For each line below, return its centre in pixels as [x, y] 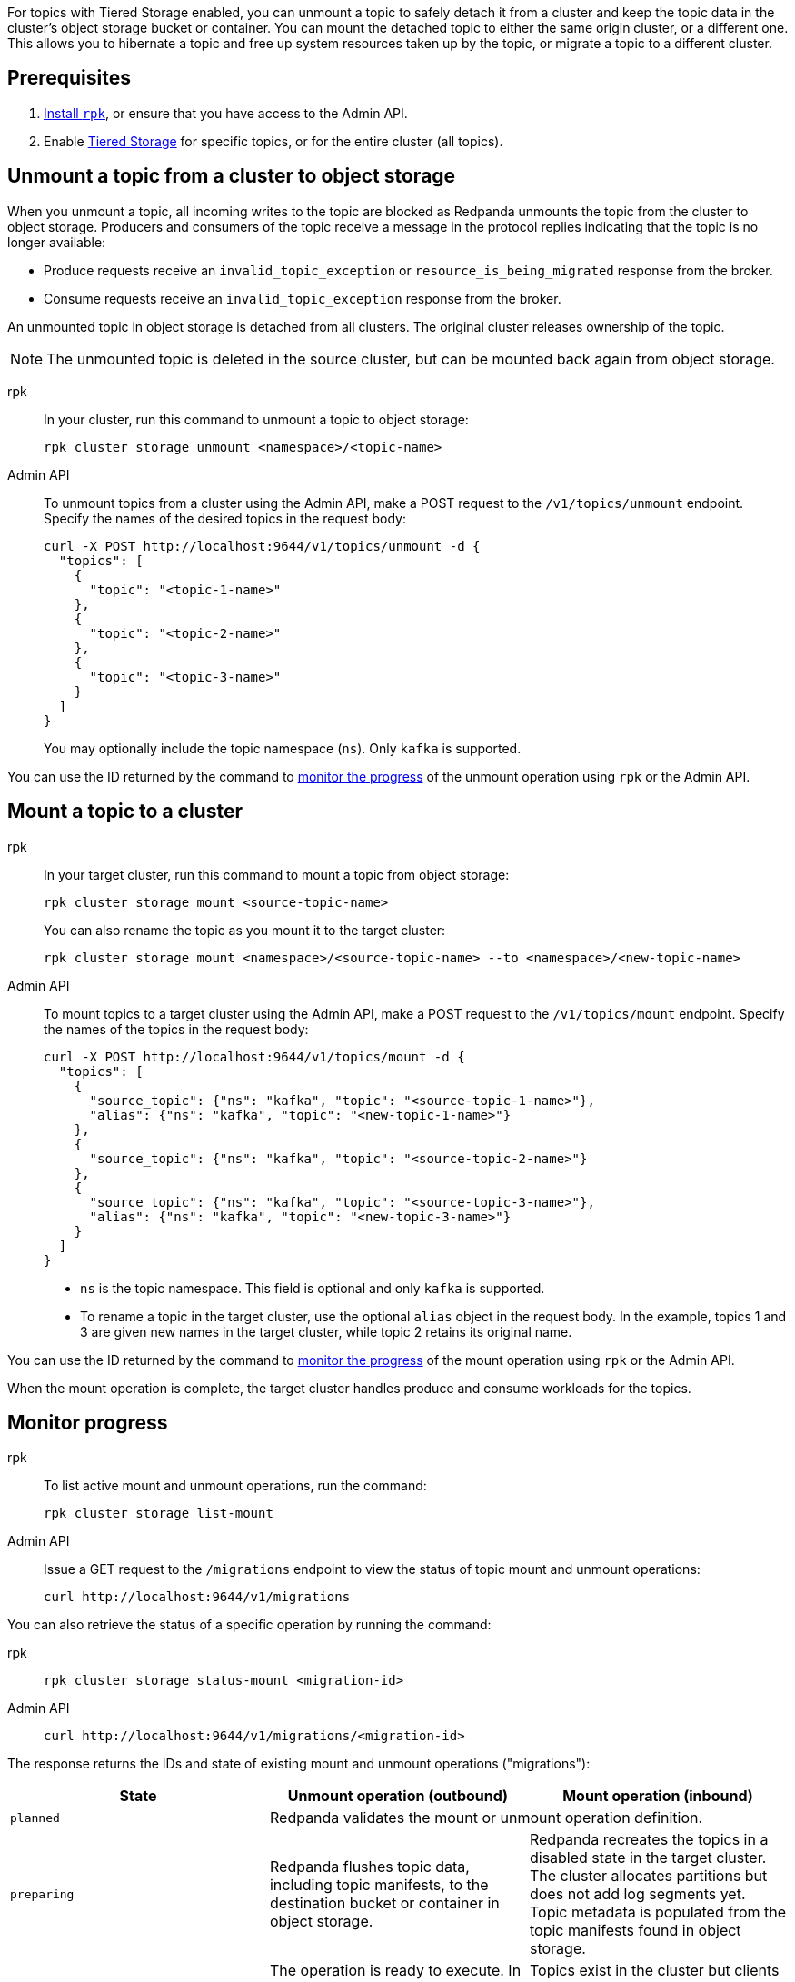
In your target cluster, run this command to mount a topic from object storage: [277, 874]
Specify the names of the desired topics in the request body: [225, 518]
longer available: [57, 242]
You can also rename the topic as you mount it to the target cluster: [245, 930]
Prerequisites [69, 78]
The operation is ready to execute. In [395, 1971]
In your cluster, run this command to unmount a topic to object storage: [256, 419]
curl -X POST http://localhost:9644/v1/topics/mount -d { [254, 1056]
